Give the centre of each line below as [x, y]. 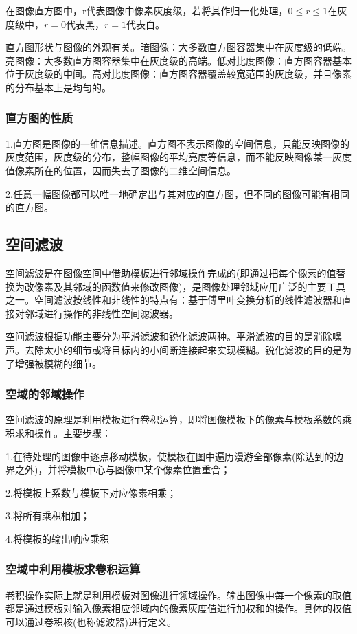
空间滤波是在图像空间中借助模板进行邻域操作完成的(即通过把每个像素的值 [171, 272]
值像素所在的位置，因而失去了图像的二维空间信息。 [121, 170]
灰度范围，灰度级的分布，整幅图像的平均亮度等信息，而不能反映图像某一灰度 [178, 157]
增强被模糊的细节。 [58, 363]
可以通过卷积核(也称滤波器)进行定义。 [91, 621]
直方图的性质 [39, 118]
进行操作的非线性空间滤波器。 [111, 313]
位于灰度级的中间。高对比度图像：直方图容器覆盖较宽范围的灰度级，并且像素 [178, 74]
